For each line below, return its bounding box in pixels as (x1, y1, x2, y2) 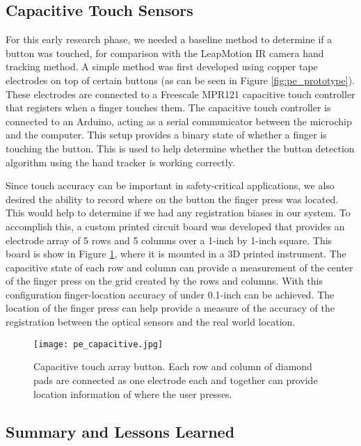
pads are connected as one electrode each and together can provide (33, 372, 318, 387)
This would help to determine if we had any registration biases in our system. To (6, 205, 351, 220)
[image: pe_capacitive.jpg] (33, 339, 163, 349)
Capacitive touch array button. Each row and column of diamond (33, 359, 312, 374)
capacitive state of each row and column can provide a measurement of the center (6, 260, 353, 274)
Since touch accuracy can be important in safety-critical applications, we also (6, 178, 335, 193)
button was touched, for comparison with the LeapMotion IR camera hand (6, 45, 324, 60)
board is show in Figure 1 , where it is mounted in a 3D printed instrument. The (6, 246, 346, 261)
